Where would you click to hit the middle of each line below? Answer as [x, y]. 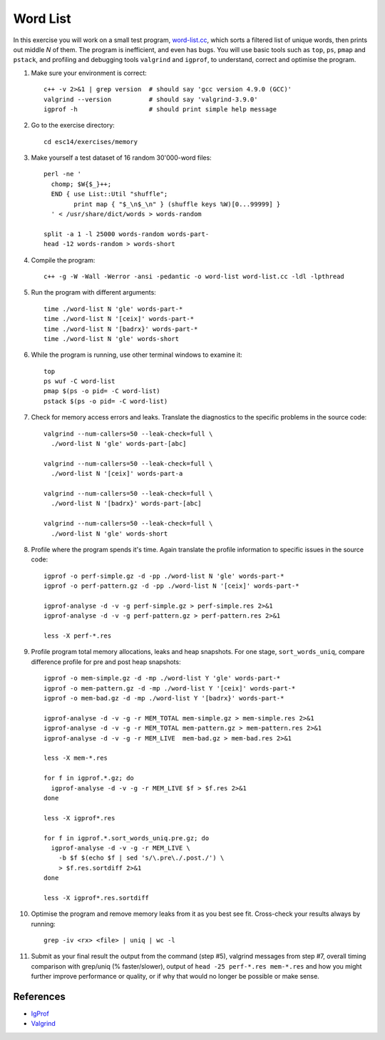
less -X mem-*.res [76, 758]
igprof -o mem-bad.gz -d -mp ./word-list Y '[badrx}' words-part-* [164, 698]
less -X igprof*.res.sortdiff [97, 898]
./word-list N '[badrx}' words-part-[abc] [127, 504]
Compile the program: [63, 260]
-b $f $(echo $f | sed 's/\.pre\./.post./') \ [141, 858]
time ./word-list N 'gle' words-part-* [113, 309]
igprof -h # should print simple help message [160, 109]
